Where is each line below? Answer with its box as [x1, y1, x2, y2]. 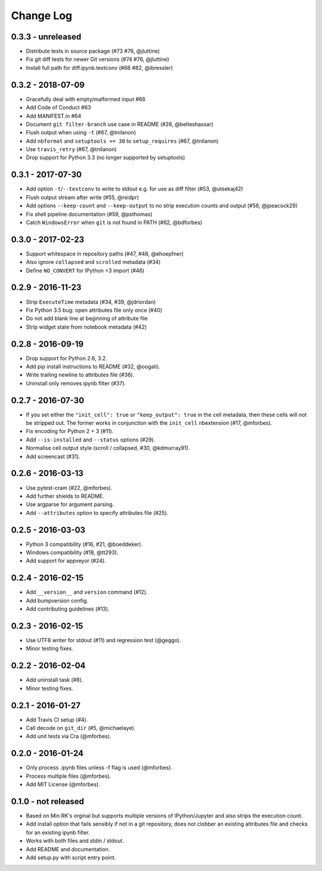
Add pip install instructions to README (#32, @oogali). [26, 363, 160, 370]
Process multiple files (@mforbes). [26, 772, 112, 780]
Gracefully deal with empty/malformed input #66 [26, 96, 145, 103]
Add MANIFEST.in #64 [26, 112, 82, 119]
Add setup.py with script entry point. [26, 854, 116, 861]
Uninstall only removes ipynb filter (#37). [26, 379, 126, 387]
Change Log [11, 9, 73, 22]
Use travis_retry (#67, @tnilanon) [26, 146, 117, 153]
